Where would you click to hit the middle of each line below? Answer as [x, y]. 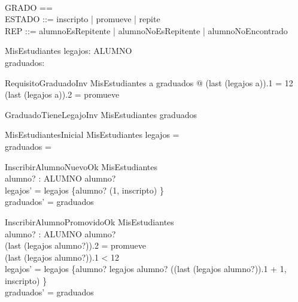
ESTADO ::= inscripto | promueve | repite [83, 19]
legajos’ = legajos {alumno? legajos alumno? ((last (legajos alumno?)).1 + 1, [146, 269]
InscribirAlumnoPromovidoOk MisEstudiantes [89, 221]
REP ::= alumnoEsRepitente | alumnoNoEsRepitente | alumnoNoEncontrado [146, 30]
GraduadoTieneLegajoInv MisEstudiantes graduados [101, 114]
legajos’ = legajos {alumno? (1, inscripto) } [84, 190]
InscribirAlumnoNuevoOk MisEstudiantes [81, 166]
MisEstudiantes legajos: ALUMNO [69, 51]
